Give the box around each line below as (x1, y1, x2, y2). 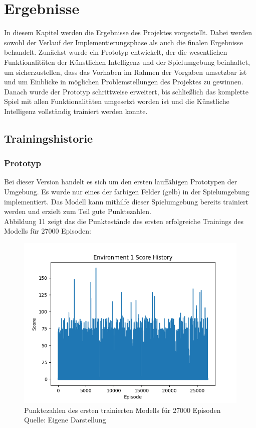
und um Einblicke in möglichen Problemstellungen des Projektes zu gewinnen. (4, 76, 243, 87)
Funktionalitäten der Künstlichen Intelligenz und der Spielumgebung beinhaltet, (4, 56, 250, 67)
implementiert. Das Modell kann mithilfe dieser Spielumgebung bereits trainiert (4, 196, 248, 206)
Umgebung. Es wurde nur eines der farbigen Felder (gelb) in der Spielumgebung (4, 186, 249, 197)
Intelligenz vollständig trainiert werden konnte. (4, 105, 148, 116)
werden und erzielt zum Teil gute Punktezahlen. (4, 206, 151, 217)
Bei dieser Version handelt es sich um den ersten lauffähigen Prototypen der (4, 176, 237, 187)
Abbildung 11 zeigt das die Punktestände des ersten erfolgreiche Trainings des (4, 216, 243, 226)
